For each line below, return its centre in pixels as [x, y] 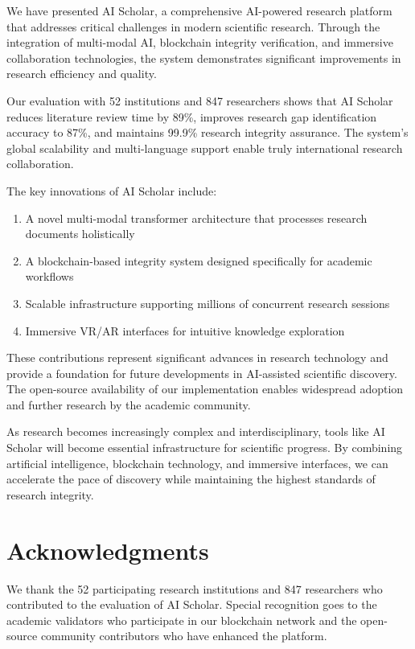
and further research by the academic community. [129, 404]
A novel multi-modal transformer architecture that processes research [196, 218]
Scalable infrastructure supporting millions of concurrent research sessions [207, 303]
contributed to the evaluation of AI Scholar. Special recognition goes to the [192, 604]
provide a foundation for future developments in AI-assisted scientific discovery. [202, 373]
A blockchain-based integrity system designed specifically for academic [199, 260]
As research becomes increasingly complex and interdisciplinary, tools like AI [196, 431]
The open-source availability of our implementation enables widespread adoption [205, 389]
